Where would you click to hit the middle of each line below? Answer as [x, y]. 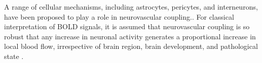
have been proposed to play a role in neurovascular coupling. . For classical [119, 16]
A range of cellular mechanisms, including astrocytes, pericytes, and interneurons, [131, 7]
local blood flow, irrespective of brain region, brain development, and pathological [131, 46]
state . [14, 56]
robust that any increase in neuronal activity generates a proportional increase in [130, 36]
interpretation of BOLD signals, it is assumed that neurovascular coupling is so [127, 26]
